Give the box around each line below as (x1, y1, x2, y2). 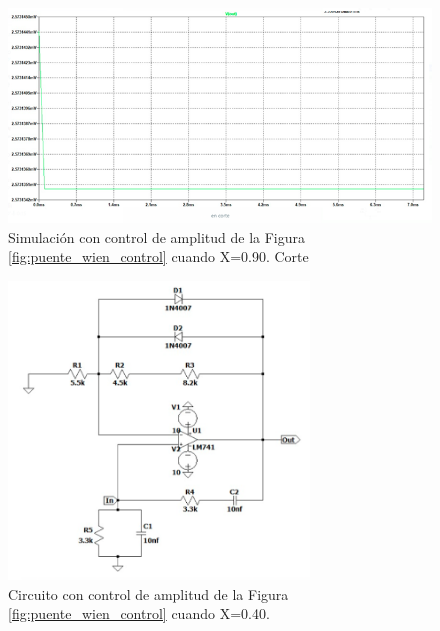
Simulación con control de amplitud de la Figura (8, 226, 306, 247)
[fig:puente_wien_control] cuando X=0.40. (8, 603, 270, 624)
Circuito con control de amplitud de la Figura (8, 583, 289, 604)
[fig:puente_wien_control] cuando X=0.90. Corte (8, 246, 309, 267)
